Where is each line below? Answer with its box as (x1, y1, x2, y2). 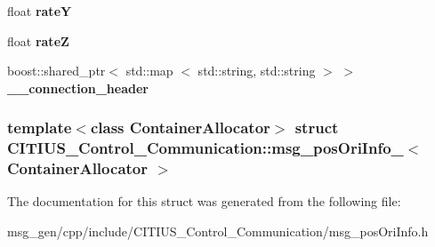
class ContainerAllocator (90, 116, 270, 139)
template (7, 116, 72, 139)
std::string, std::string (197, 61, 316, 80)
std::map (125, 61, 173, 80)
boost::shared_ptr (7, 61, 106, 80)
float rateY (7, 2, 72, 20)
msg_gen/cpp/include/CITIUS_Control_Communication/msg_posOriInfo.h (7, 222, 429, 241)
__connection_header (7, 78, 149, 97)
